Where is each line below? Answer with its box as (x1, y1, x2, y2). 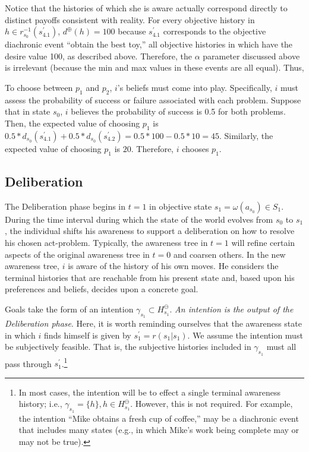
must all (266, 340, 297, 353)
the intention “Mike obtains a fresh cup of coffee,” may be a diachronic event (18, 412, 299, 424)
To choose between (5, 81, 73, 93)
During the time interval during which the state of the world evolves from (5, 213, 273, 225)
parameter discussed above (203, 49, 300, 62)
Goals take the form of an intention (5, 302, 134, 315)
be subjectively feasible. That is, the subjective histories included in (5, 340, 251, 353)
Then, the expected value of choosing (5, 116, 140, 129)
